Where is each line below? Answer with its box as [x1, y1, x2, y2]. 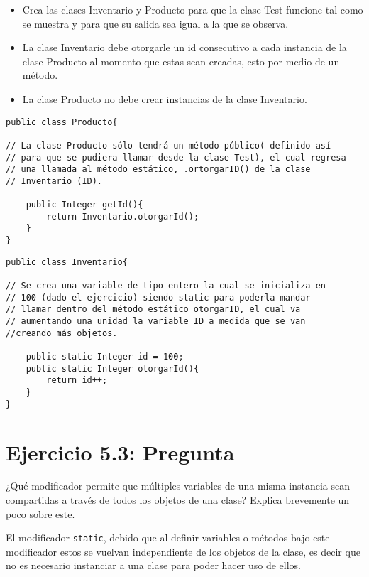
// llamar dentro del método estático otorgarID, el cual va [6, 304, 301, 315]
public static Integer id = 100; [26, 352, 184, 362]
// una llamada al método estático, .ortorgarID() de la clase [6, 164, 311, 175]
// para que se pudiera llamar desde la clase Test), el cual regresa [6, 152, 346, 163]
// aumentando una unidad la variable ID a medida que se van [6, 316, 306, 327]
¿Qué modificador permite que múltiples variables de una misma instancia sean [6, 478, 351, 493]
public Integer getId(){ [26, 200, 143, 210]
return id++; [46, 375, 108, 386]
